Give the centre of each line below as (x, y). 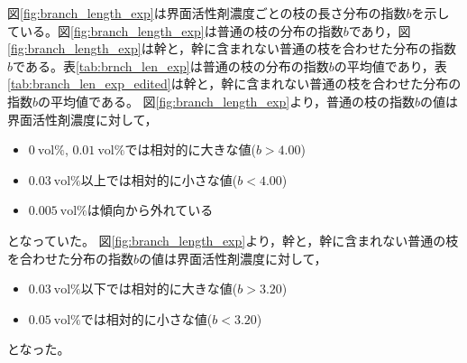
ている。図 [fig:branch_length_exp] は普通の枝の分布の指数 (175, 30)
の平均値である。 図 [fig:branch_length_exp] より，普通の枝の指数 (226, 101)
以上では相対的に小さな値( (159, 179)
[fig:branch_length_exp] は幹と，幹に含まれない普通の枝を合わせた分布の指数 (232, 48)
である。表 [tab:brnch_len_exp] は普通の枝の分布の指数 (171, 65)
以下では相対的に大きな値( (159, 289)
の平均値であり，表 (390, 65)
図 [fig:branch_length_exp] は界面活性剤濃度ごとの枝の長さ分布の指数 (207, 13)
